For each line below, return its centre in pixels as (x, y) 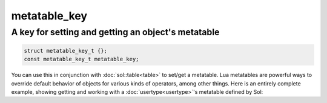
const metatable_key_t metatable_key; (81, 59)
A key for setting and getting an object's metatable (115, 32)
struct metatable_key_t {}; (65, 51)
